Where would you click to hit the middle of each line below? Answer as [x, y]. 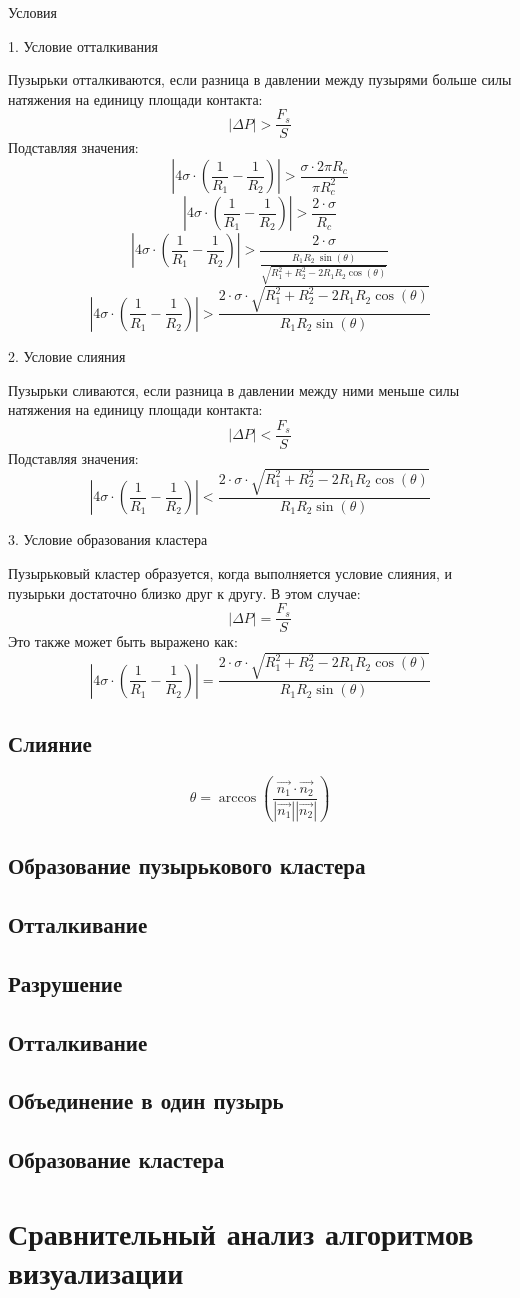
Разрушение [65, 982]
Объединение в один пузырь [146, 1100]
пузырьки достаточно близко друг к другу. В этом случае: [184, 592]
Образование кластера [116, 1159]
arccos [237, 798]
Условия [32, 12]
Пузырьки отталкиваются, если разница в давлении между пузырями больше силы [260, 79]
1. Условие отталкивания [83, 45]
